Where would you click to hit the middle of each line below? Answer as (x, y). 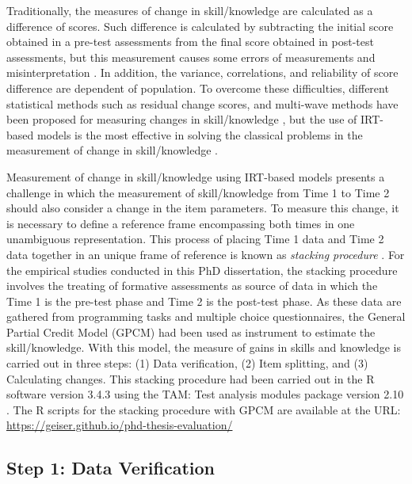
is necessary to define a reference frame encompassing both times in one (181, 223)
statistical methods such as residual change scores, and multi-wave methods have (202, 103)
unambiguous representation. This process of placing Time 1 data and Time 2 (195, 239)
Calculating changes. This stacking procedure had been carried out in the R (191, 378)
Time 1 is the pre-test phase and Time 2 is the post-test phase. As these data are (204, 301)
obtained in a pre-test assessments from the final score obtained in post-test (190, 42)
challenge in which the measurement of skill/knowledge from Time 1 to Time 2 (198, 192)
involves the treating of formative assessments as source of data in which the (192, 286)
